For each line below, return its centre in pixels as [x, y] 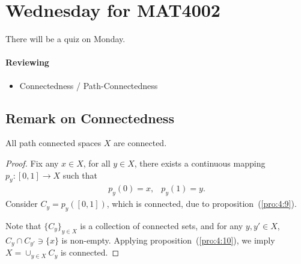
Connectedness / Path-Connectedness [89, 85]
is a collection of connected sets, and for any [162, 225]
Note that [23, 225]
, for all [97, 163]
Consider [22, 204]
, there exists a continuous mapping [200, 163]
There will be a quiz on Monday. [65, 39]
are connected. [140, 143]
